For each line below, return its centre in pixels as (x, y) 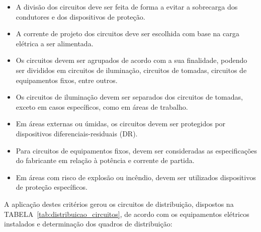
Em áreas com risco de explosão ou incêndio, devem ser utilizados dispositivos (136, 177)
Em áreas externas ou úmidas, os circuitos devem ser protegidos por (121, 124)
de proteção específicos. (52, 187)
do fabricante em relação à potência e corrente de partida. (105, 160)
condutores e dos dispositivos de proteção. (80, 16)
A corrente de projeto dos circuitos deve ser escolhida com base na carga (127, 33)
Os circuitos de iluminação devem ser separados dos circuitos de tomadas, (129, 97)
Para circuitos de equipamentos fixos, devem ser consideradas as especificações (137, 150)
